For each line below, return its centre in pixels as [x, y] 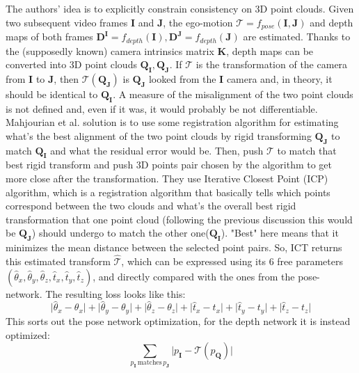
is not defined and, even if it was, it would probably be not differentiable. [162, 108]
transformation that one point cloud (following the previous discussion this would [179, 219]
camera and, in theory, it [279, 78]
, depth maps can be [270, 50]
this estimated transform [58, 261]
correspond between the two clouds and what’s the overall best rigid [151, 206]
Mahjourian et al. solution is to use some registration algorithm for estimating [172, 122]
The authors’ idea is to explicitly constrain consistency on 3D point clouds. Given [180, 8]
